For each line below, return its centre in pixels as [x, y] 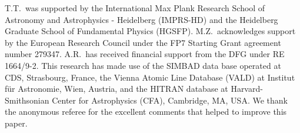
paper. [16, 123]
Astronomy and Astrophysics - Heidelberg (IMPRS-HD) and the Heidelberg [141, 19]
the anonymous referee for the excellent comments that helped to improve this [146, 112]
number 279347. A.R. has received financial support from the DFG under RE [145, 54]
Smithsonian [27, 100]
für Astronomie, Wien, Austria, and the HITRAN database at [116, 89]
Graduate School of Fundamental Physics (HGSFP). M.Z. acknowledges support [150, 31]
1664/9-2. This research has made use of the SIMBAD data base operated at [143, 65]
